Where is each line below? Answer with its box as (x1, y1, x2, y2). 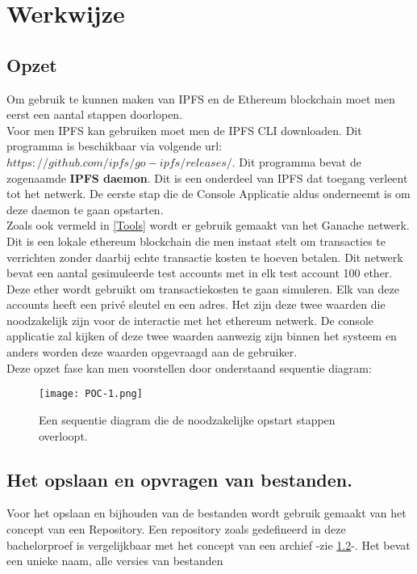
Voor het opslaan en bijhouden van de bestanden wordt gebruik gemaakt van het (6, 504, 407, 521)
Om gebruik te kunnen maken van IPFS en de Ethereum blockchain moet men (6, 90, 395, 107)
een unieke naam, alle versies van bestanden (6, 552, 223, 569)
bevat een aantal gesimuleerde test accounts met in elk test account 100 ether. (6, 264, 393, 281)
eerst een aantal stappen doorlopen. (6, 106, 183, 123)
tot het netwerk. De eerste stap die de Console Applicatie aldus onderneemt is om (6, 185, 411, 202)
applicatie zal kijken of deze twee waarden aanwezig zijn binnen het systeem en (6, 327, 397, 344)
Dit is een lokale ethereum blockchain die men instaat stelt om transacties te (6, 232, 386, 249)
